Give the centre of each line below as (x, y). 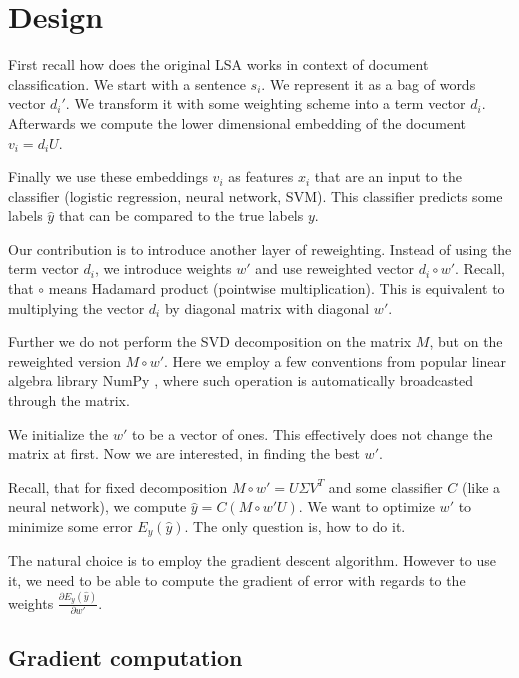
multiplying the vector (76, 307)
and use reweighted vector (335, 268)
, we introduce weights (163, 268)
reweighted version (64, 360)
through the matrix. (69, 400)
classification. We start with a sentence (127, 83)
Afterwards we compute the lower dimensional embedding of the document (237, 122)
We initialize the (58, 433)
